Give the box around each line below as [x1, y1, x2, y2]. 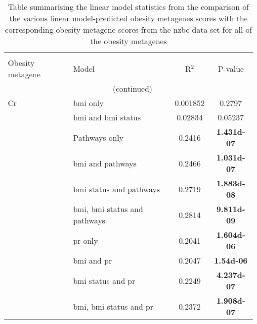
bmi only [73, 97, 104, 108]
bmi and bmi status [73, 111, 141, 123]
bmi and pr [73, 255, 112, 266]
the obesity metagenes [90, 35, 167, 47]
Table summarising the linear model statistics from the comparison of [8, 1, 249, 12]
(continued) [112, 83, 153, 94]
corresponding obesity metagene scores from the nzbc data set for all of [5, 24, 252, 35]
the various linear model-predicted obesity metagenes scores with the [9, 12, 248, 24]
